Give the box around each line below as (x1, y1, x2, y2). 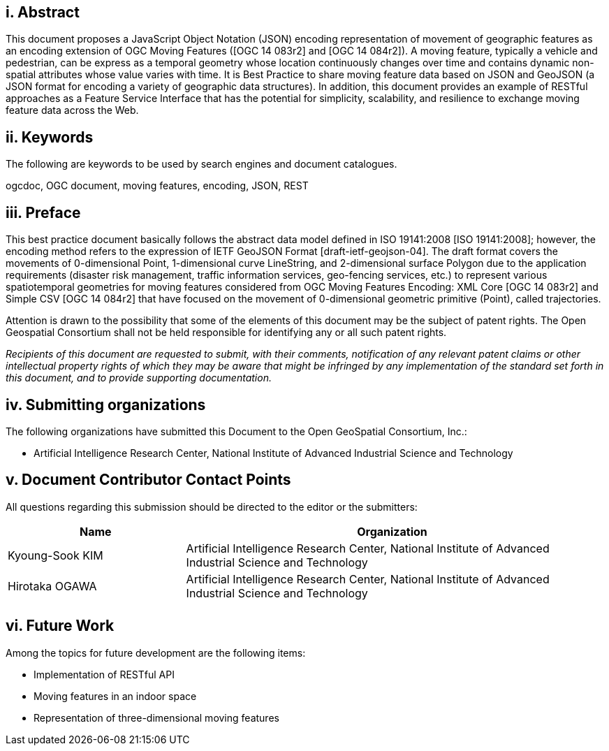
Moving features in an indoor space (34, 690, 197, 702)
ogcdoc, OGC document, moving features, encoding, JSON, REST (6, 180, 309, 192)
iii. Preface (6, 203, 81, 221)
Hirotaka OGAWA (8, 578, 97, 593)
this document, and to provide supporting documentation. (6, 372, 272, 384)
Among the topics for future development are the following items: (6, 646, 306, 659)
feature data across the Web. (6, 104, 139, 117)
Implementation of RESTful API (34, 668, 175, 680)
